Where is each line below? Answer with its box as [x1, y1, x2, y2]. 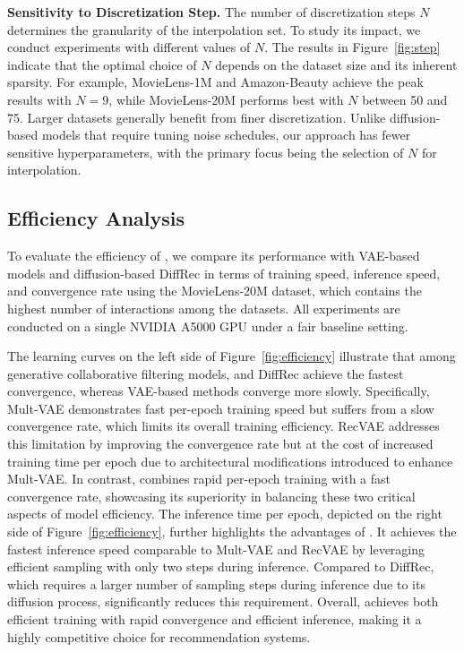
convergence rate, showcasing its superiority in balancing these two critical [7, 486, 416, 505]
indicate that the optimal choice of [7, 55, 197, 73]
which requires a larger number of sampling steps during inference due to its [7, 574, 425, 593]
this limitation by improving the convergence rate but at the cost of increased [7, 434, 434, 453]
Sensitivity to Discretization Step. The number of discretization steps [7, 3, 416, 21]
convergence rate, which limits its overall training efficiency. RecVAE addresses [7, 416, 440, 435]
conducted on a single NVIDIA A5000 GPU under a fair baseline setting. [7, 316, 408, 335]
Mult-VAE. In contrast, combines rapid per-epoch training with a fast [7, 469, 391, 488]
